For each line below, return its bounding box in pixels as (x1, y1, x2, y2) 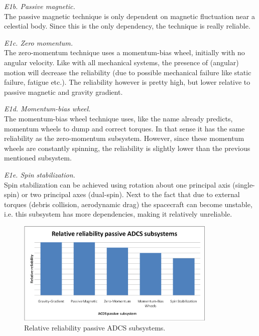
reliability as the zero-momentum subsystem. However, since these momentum (4, 133, 244, 143)
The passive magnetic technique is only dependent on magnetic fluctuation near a (4, 11, 255, 21)
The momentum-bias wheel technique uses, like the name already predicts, (4, 113, 233, 123)
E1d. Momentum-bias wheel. (4, 103, 91, 114)
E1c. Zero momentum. (4, 37, 73, 48)
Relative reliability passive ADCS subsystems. (24, 322, 166, 332)
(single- (232, 179, 255, 190)
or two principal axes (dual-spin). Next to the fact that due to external (22, 189, 240, 200)
